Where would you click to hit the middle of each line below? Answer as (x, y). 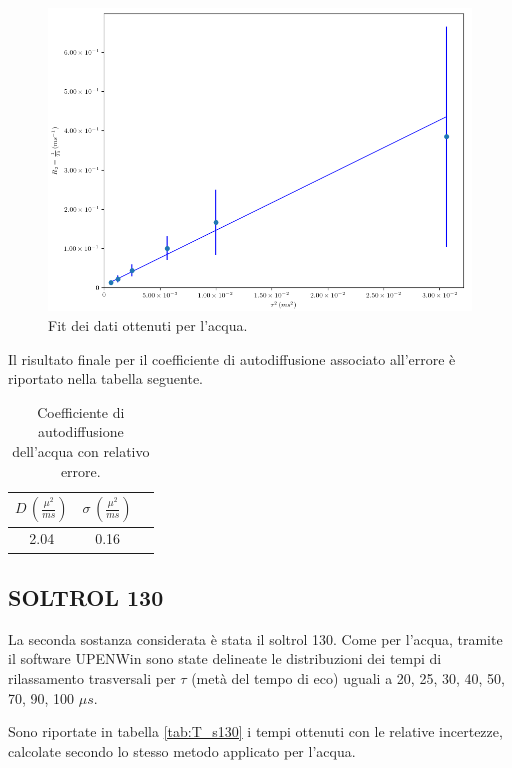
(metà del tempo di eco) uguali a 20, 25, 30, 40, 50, (348, 677)
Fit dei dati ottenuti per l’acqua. (148, 325)
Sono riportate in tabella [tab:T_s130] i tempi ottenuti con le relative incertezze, (255, 731)
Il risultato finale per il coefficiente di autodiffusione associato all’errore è (232, 358)
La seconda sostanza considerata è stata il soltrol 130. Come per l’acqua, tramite (255, 638)
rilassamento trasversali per (92, 677)
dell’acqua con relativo (81, 450)
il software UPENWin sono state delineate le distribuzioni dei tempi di (225, 658)
